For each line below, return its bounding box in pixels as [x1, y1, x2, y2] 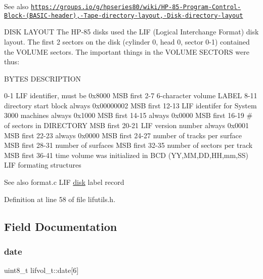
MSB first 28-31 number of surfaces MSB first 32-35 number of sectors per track [4, 140, 253, 150]
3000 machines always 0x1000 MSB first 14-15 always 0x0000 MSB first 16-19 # [4, 110, 253, 121]
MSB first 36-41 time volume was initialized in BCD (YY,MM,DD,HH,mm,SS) [4, 149, 248, 160]
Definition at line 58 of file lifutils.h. [4, 193, 116, 204]
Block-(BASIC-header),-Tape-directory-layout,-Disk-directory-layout [4, 12, 243, 19]
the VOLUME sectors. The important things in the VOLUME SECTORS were [4, 46, 249, 57]
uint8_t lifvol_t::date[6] [4, 265, 79, 275]
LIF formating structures [4, 160, 81, 170]
